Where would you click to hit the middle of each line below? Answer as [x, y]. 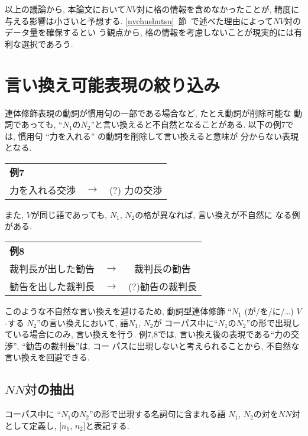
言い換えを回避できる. [47, 357]
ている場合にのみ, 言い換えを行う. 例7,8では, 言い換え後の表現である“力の [148, 334]
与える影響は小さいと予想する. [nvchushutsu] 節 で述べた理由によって [139, 20]
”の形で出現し [273, 322]
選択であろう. [47, 43]
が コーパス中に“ [186, 322]
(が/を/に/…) [269, 311]
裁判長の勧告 [162, 269]
